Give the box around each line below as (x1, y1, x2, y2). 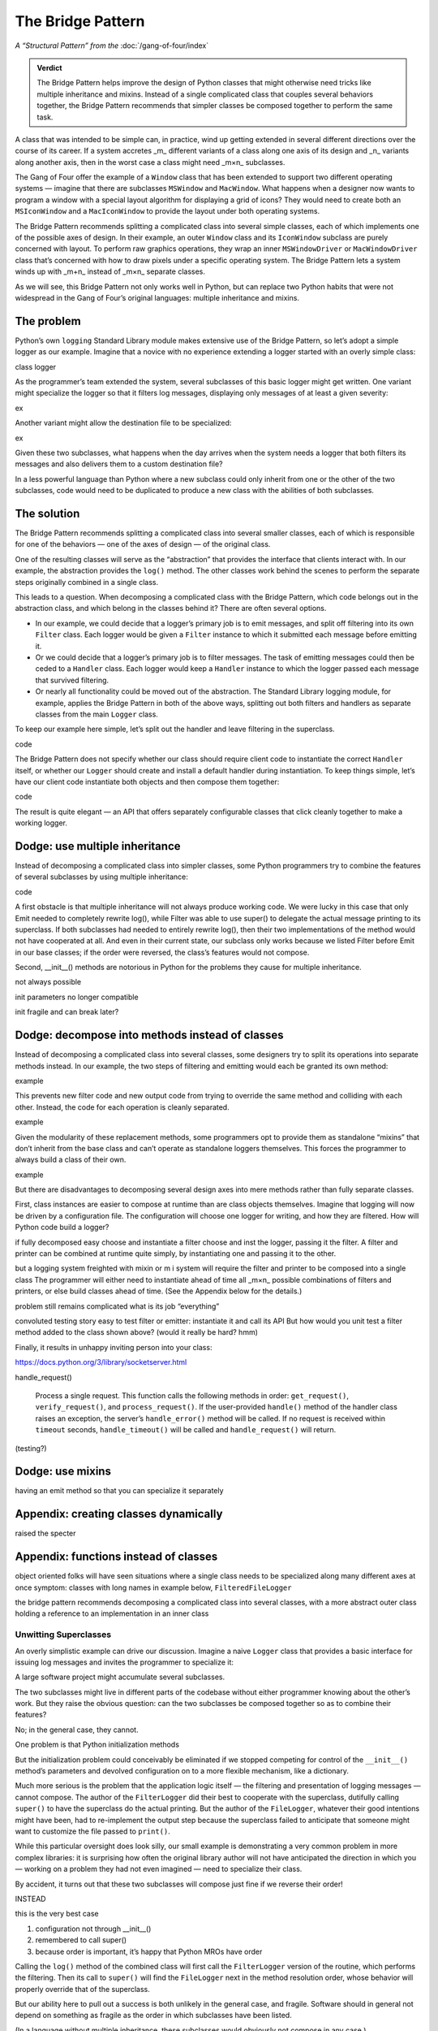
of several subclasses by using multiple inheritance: (15, 872, 188, 881)
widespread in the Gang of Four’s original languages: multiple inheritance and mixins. (15, 292, 300, 302)
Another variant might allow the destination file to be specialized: (15, 418, 232, 428)
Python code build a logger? (15, 1223, 109, 1232)
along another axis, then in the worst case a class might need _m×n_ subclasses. (15, 157, 286, 167)
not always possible (15, 977, 82, 987)
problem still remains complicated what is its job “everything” (15, 1301, 220, 1311)
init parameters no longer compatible (15, 992, 139, 1002)
